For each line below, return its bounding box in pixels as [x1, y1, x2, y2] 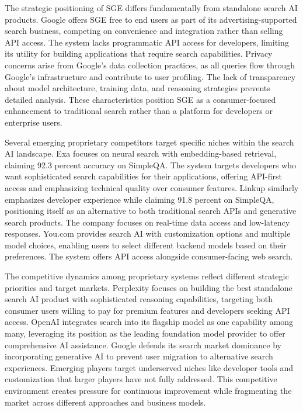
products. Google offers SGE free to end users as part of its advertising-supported [5, 13, 297, 25]
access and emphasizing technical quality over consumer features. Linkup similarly [5, 181, 299, 193]
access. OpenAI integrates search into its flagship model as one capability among [5, 316, 294, 328]
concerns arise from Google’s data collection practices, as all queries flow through [5, 58, 295, 71]
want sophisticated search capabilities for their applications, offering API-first [5, 170, 282, 182]
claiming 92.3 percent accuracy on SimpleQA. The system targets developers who [5, 158, 296, 171]
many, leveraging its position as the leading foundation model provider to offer [5, 327, 285, 340]
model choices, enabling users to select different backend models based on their [5, 238, 287, 251]
